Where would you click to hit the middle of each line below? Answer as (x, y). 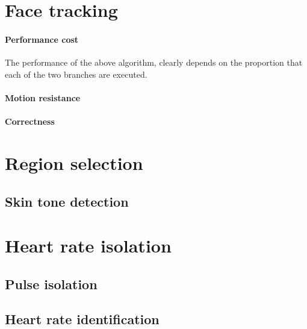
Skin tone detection (67, 201)
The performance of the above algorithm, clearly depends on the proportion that (154, 62)
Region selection (74, 162)
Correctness (30, 121)
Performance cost (42, 39)
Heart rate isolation (88, 246)
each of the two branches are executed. (76, 74)
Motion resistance (43, 97)
